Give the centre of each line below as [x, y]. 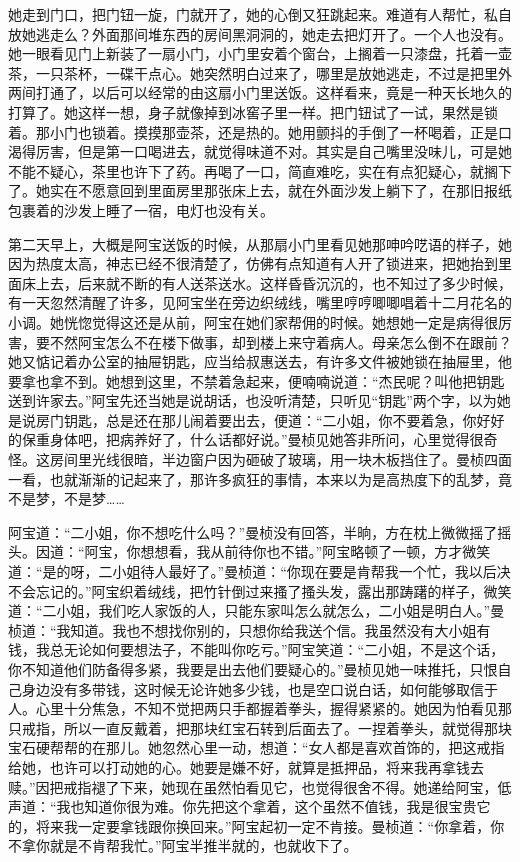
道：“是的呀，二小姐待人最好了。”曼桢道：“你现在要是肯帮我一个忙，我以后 [252, 571]
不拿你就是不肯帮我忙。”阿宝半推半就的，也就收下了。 [183, 845]
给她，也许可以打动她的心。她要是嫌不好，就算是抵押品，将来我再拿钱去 [246, 766]
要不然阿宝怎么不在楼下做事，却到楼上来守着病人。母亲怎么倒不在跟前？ [273, 341]
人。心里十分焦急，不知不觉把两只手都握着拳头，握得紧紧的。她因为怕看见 [253, 708]
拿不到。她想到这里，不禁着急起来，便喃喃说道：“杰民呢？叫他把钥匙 [277, 380]
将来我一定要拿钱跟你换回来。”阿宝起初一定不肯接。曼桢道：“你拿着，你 [270, 825]
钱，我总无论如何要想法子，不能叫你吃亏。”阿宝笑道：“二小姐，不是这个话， [256, 649]
